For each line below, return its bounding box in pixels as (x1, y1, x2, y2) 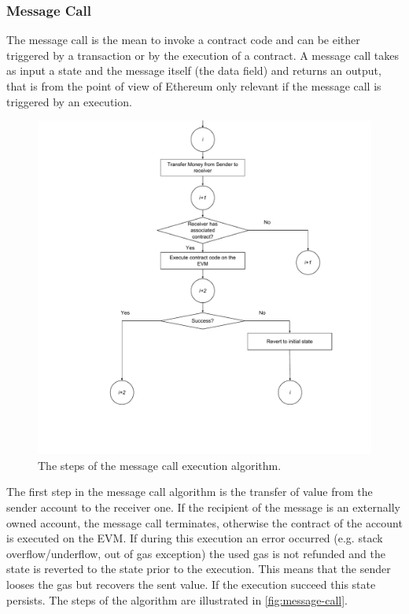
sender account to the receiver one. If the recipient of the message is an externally (6, 498, 400, 515)
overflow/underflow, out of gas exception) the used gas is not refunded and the (6, 545, 385, 561)
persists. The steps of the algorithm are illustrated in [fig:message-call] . (6, 591, 348, 608)
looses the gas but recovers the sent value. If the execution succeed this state (6, 575, 376, 592)
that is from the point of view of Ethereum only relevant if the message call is (6, 78, 381, 94)
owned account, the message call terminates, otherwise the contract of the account (6, 514, 403, 531)
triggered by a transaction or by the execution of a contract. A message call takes (6, 46, 399, 63)
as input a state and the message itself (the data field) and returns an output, (6, 62, 381, 79)
